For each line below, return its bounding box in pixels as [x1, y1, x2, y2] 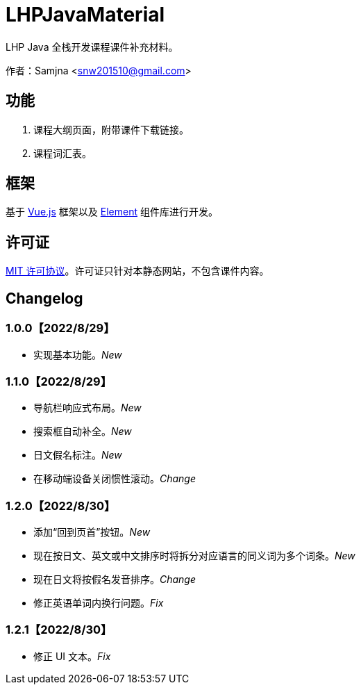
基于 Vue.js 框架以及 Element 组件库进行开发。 [6, 206, 218, 218]
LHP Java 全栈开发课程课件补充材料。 [6, 40, 178, 53]
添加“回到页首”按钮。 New [33, 526, 151, 538]
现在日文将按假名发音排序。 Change [33, 573, 196, 585]
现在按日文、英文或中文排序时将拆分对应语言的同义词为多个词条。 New [33, 550, 355, 561]
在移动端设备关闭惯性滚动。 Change [33, 473, 196, 485]
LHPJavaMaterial [6, 3, 165, 26]
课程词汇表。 [33, 147, 92, 159]
